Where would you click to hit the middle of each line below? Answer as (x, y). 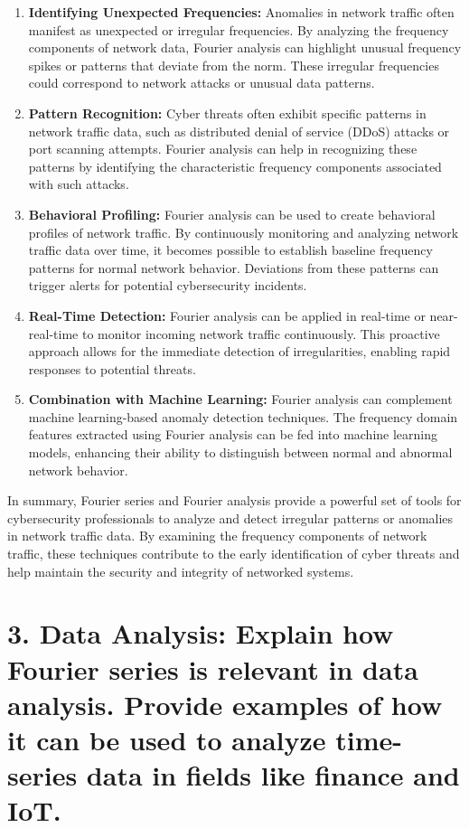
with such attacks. (79, 184)
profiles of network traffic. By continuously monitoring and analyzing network (244, 232)
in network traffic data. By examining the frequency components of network (217, 536)
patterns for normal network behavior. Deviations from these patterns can (234, 267)
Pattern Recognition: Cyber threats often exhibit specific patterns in (227, 113)
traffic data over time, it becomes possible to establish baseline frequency (230, 250)
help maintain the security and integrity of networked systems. (181, 571)
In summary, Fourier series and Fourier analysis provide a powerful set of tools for (234, 500)
